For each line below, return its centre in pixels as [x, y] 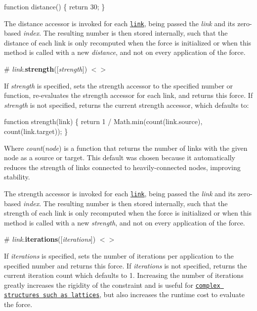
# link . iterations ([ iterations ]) [50, 239]
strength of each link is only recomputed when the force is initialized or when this [128, 213]
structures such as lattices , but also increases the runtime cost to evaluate [124, 294]
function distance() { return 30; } [55, 6]
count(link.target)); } [36, 131]
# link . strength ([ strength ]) [46, 69]
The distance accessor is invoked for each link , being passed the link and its [120, 23]
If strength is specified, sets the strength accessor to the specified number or [118, 85]
